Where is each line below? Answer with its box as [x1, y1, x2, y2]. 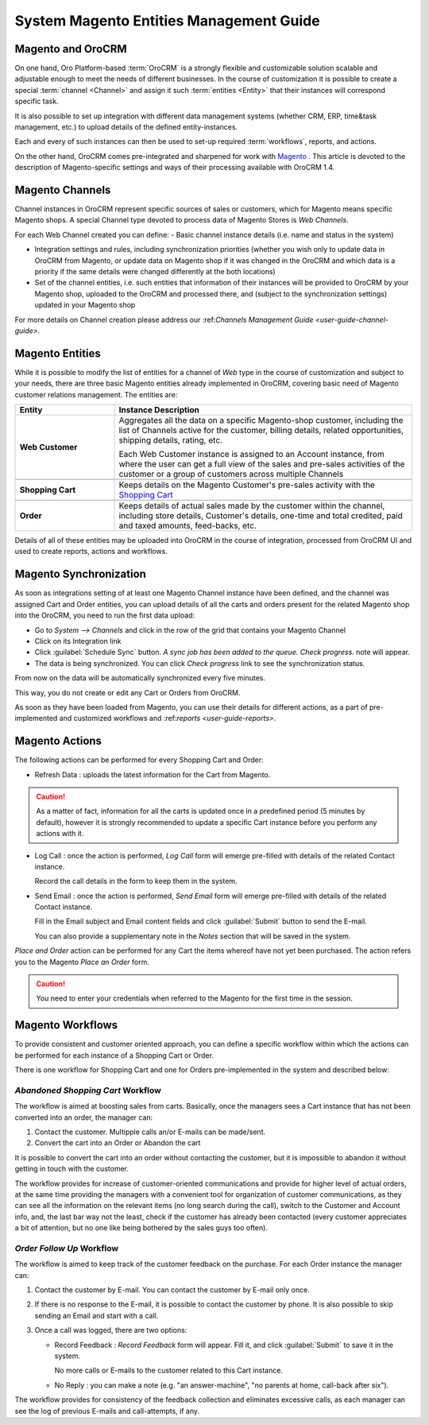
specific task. [14, 96, 59, 106]
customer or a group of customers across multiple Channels [118, 469, 344, 480]
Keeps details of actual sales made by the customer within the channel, [118, 501, 385, 512]
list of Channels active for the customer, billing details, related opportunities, [118, 425, 404, 436]
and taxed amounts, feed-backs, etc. [118, 521, 257, 532]
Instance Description [118, 405, 200, 416]
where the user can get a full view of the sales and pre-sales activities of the [118, 459, 405, 470]
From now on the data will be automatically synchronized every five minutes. [14, 673, 266, 683]
